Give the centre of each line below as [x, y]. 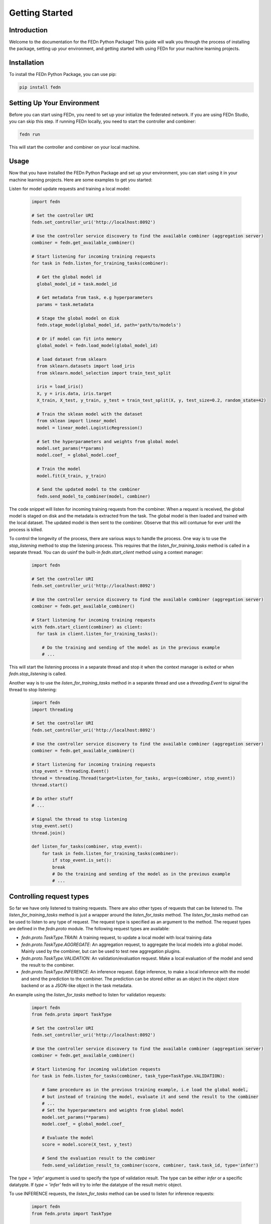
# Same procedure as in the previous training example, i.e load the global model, [145, 1090]
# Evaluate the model [68, 1138]
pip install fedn [40, 87]
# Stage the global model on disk [78, 318]
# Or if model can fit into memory [79, 339]
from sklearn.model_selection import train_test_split [104, 373]
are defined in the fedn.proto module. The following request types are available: [89, 929]
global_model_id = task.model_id [77, 284]
